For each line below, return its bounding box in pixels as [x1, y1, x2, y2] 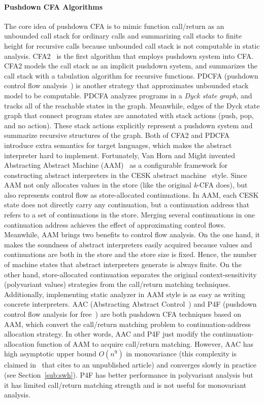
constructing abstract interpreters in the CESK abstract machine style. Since [4, 169, 247, 180]
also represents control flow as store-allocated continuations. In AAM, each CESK [4, 189, 259, 200]
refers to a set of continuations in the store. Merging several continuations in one [4, 209, 255, 220]
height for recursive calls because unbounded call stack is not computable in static [4, 40, 260, 51]
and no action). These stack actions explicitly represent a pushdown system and [4, 120, 253, 130]
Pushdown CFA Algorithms [4, 1, 103, 12]
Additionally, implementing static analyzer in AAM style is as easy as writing [4, 288, 245, 299]
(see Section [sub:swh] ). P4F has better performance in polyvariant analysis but [4, 369, 253, 380]
